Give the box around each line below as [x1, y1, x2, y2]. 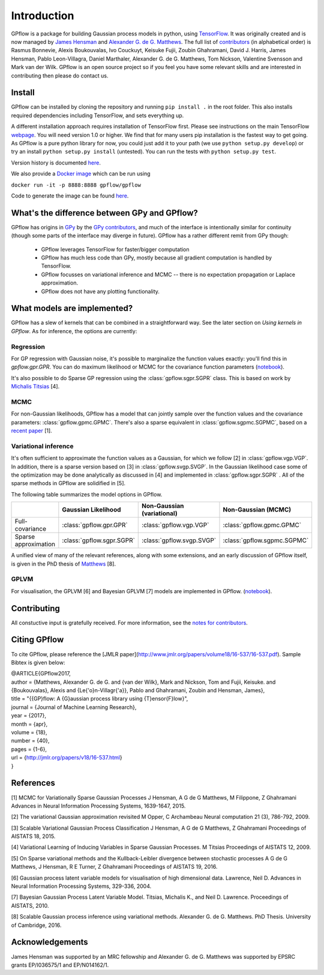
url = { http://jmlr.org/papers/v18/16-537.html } [11, 754, 122, 761]
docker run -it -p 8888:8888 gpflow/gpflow [11, 181, 141, 189]
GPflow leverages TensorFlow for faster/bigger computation [41, 246, 190, 253]
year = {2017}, [11, 712, 47, 719]
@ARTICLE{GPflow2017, [11, 670, 71, 677]
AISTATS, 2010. [11, 902, 49, 909]
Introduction [11, 9, 74, 22]
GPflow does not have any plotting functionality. [41, 288, 160, 295]
